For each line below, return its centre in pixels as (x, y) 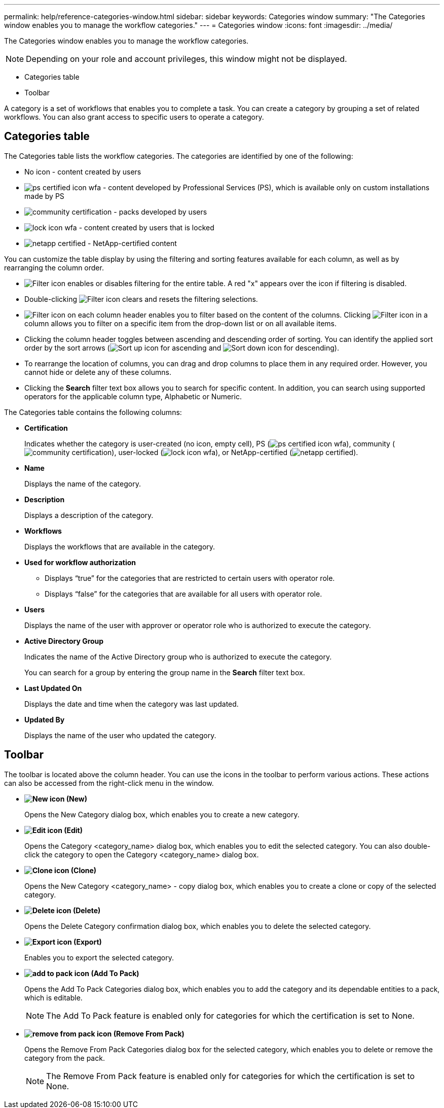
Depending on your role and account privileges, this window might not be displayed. (187, 59)
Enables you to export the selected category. (99, 957)
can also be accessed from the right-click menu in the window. (109, 783)
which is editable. (53, 997)
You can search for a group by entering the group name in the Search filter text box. (165, 672)
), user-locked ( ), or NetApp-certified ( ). (235, 452)
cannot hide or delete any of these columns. (98, 372)
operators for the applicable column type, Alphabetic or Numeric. (133, 396)
